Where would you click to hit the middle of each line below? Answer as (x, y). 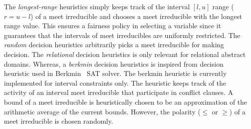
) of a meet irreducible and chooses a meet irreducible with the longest (136, 16)
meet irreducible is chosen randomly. (59, 121)
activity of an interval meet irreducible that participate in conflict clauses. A (119, 92)
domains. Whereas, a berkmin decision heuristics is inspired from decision (114, 64)
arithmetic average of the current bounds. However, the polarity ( (102, 111)
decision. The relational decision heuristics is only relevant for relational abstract (125, 54)
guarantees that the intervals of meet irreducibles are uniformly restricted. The (122, 35)
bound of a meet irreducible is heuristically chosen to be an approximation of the (125, 101)
